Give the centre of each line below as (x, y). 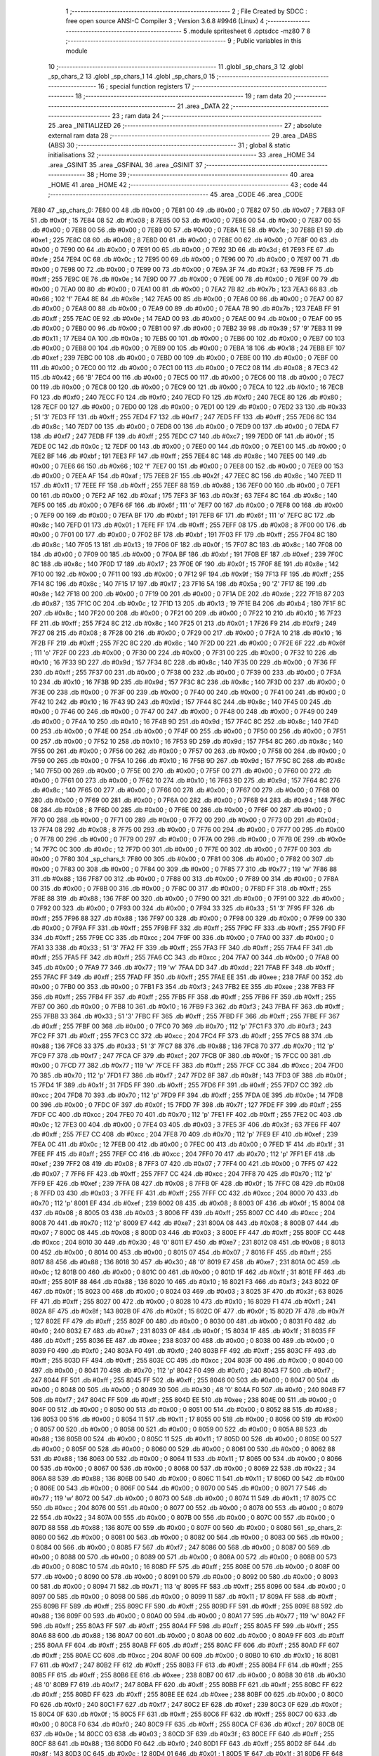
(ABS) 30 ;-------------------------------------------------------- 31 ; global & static (169, 145)
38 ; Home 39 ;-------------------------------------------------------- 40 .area (200, 175)
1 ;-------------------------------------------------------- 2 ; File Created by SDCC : (187, 11)
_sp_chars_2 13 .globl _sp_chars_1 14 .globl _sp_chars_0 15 (132, 77)
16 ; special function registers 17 (144, 86)
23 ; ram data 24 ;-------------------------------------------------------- (217, 115)
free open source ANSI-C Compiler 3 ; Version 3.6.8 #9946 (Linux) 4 (165, 21)
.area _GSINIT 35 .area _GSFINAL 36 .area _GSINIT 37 (125, 164)
